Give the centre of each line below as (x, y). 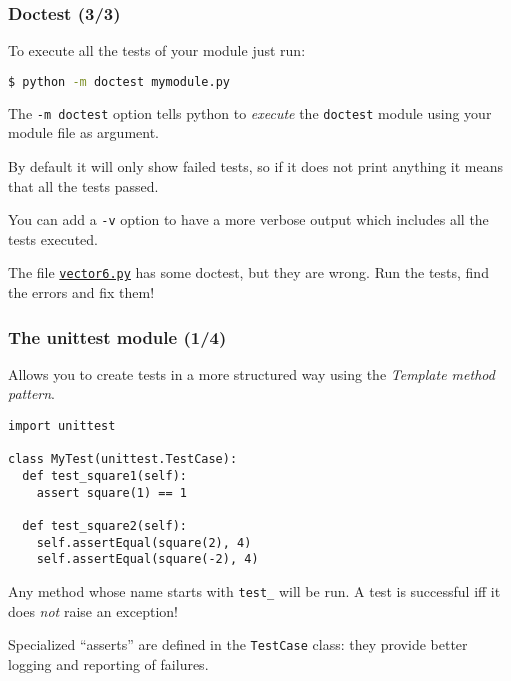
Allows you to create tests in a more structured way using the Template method (251, 373)
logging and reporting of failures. (108, 663)
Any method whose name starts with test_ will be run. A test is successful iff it (254, 590)
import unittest (62, 426)
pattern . (32, 393)
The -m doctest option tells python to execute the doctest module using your (250, 112)
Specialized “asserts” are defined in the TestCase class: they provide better (238, 644)
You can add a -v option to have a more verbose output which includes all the (248, 219)
